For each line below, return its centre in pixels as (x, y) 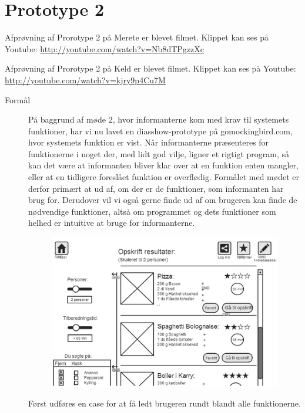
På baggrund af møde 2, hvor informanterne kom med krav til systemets (159, 119)
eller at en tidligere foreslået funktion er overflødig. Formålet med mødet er (164, 177)
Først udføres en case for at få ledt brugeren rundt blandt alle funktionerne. (165, 403)
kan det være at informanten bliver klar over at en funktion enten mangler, (163, 165)
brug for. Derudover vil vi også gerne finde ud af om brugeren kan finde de (163, 200)
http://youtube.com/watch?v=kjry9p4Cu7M (85, 79)
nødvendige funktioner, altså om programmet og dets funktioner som (152, 211)
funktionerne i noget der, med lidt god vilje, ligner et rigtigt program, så (159, 153)
